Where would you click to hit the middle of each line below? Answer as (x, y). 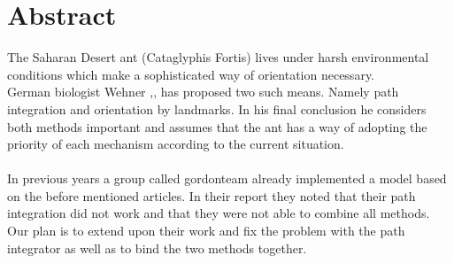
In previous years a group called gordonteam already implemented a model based (227, 178)
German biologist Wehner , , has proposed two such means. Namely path (203, 92)
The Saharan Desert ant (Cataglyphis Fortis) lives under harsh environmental (218, 57)
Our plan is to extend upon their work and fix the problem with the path (206, 231)
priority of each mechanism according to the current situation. (176, 144)
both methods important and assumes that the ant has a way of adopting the (217, 126)
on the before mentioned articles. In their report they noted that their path (212, 195)
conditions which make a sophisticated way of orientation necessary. (191, 74)
